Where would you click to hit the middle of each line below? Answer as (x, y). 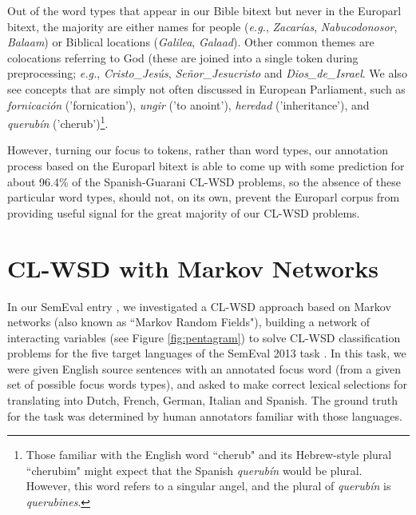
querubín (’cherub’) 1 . (58, 122)
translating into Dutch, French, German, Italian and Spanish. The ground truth (202, 400)
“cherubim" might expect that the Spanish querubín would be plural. (194, 470)
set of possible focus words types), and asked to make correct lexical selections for (207, 384)
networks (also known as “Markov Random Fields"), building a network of (189, 322)
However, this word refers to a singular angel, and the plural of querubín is (208, 486)
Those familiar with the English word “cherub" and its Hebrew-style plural (209, 455)
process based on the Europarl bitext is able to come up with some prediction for (206, 166)
